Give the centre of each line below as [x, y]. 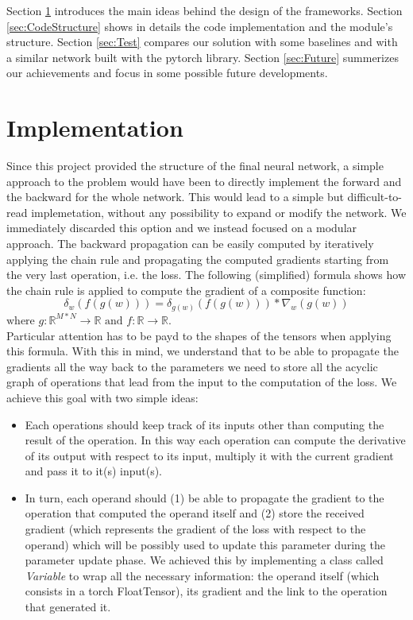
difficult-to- [375, 197]
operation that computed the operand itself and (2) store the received [195, 513]
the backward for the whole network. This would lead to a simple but [175, 197]
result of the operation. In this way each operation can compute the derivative [215, 440]
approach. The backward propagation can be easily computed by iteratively [190, 244]
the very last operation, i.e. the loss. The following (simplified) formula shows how [206, 275]
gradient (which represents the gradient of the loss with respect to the [195, 529]
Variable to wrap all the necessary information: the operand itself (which [202, 575]
